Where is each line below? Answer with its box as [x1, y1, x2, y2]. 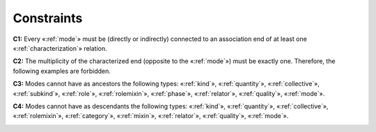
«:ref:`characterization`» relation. [13, 44, 107, 52]
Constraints [13, 10, 83, 26]
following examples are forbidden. [13, 67, 111, 75]
